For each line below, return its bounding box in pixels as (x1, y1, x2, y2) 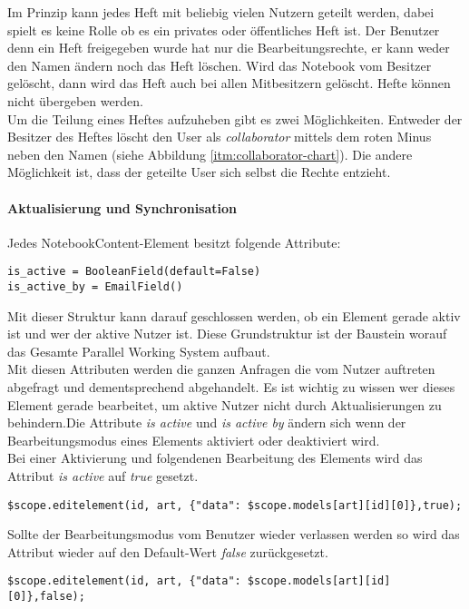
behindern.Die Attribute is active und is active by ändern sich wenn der (7, 413, 406, 432)
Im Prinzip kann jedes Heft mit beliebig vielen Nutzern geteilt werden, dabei (7, 3, 435, 21)
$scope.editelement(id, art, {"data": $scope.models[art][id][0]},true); (7, 498, 463, 512)
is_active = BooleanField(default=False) (7, 265, 261, 279)
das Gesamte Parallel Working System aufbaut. (7, 341, 270, 360)
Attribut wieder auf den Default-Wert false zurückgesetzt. (7, 542, 328, 561)
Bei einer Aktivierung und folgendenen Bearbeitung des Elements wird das (7, 448, 423, 467)
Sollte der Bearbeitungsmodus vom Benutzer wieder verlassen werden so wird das (7, 525, 460, 544)
